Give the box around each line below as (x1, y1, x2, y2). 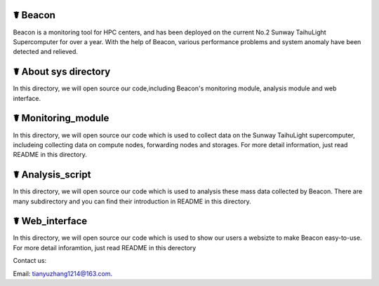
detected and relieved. (13, 48, 79, 56)
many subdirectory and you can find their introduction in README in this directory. (13, 197, 252, 205)
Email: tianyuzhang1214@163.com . (13, 269, 113, 278)
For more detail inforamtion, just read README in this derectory (13, 243, 197, 252)
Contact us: (13, 257, 47, 265)
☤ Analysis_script (13, 169, 91, 181)
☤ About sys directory (13, 66, 111, 78)
